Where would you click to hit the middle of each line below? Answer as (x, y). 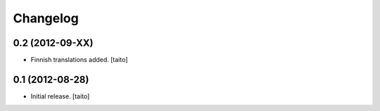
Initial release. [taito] (60, 96)
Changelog (46, 18)
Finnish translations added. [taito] (79, 60)
